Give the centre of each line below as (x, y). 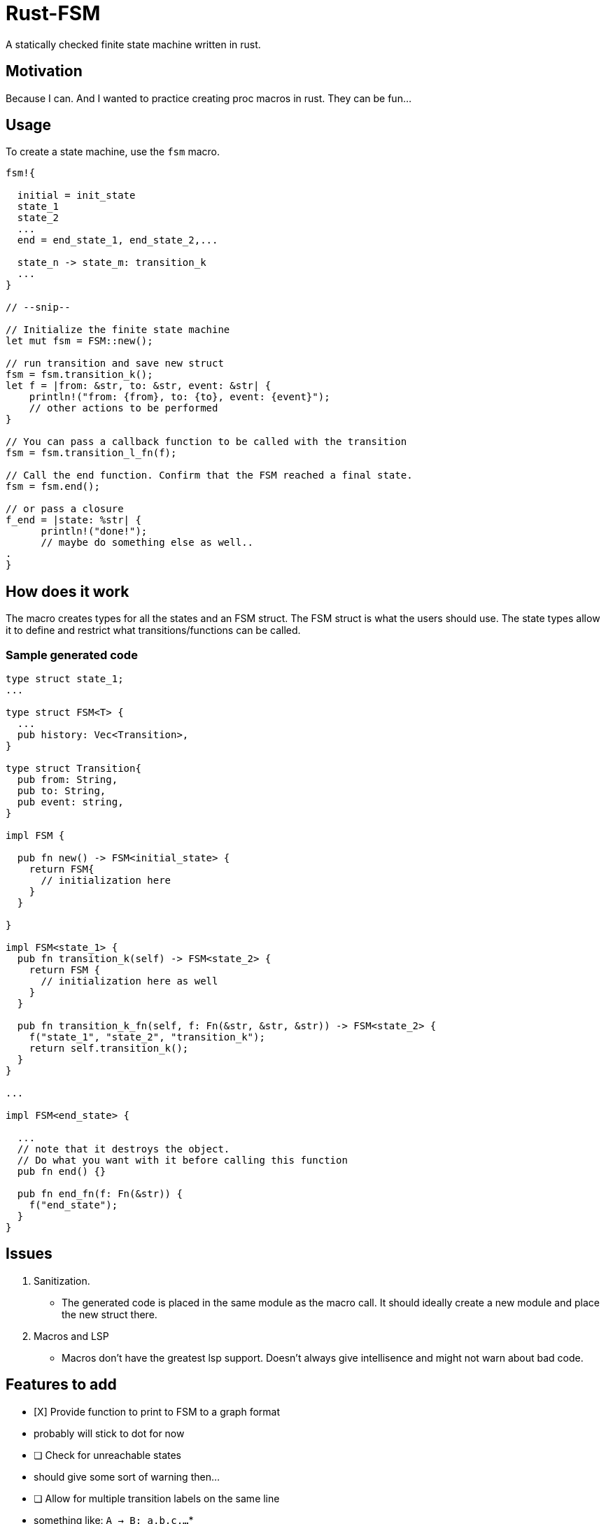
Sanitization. (62, 1280)
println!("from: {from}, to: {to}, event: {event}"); (179, 397)
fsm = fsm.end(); (53, 487)
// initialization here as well (129, 981)
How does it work (68, 591)
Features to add (61, 1385)
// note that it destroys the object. (124, 1149)
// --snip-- (38, 308)
